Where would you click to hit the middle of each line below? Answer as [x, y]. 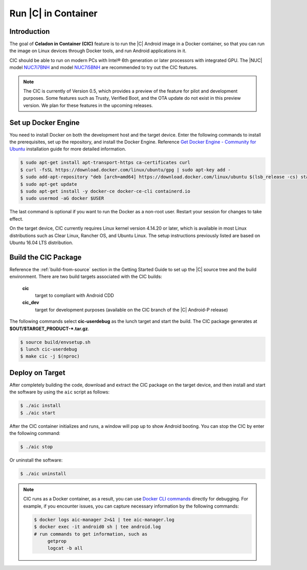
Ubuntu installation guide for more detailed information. [68, 149]
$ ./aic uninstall [43, 474]
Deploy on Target [37, 373]
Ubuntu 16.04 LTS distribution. [41, 243]
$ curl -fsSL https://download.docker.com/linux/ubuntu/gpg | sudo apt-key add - [126, 170]
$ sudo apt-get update [49, 184]
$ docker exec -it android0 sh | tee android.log [97, 527]
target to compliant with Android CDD [75, 295]
